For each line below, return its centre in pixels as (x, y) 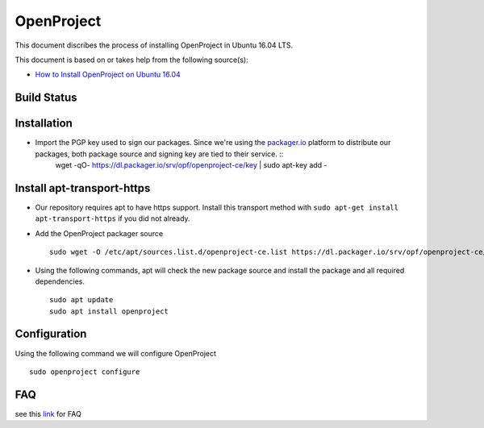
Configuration (51, 334)
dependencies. (60, 281)
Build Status (46, 98)
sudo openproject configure (85, 372)
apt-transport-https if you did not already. (113, 218)
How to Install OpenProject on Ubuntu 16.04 (108, 75)
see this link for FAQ (48, 413)
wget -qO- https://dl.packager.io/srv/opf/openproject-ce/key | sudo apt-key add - (191, 165)
